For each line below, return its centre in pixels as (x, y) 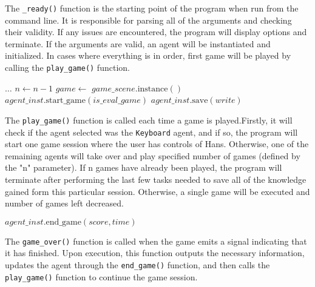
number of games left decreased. (64, 203)
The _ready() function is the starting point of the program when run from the (152, 8)
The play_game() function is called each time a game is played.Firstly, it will (149, 120)
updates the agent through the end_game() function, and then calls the (137, 265)
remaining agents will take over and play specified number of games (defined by (153, 155)
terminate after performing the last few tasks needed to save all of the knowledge (156, 179)
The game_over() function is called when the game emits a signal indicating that (156, 241)
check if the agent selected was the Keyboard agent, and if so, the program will (151, 132)
